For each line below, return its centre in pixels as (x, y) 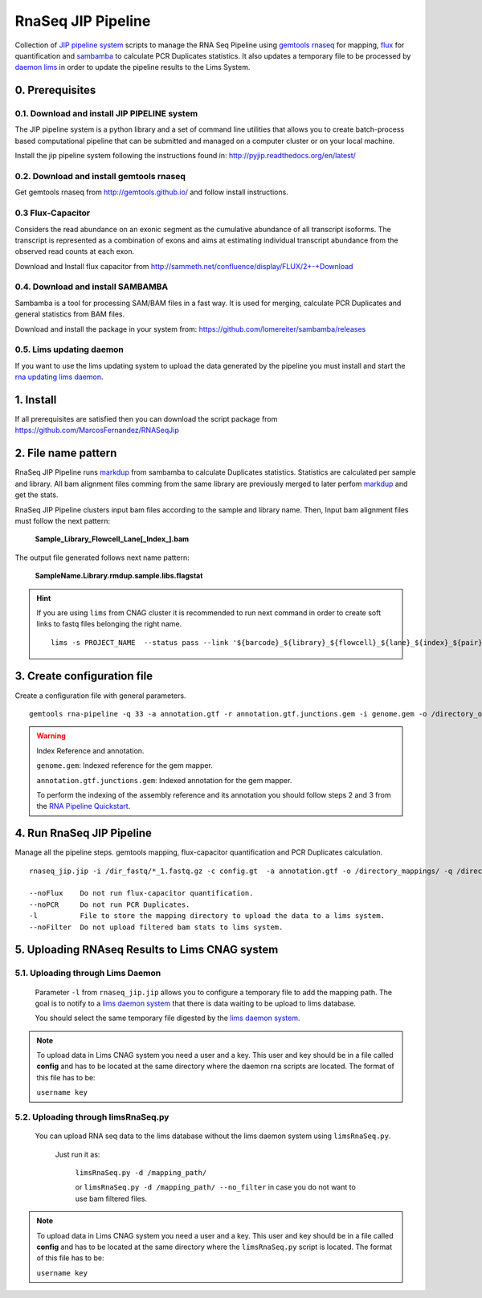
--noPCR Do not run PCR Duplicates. (110, 904)
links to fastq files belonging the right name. (109, 624)
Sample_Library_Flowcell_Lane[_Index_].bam (112, 539)
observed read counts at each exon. (75, 251)
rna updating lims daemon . (59, 377)
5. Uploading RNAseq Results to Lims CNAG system (147, 950)
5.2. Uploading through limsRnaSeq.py (92, 1117)
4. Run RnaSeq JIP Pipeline (84, 833)
